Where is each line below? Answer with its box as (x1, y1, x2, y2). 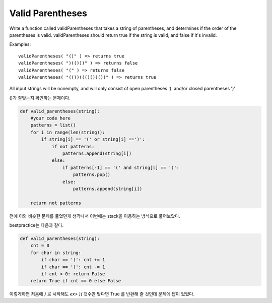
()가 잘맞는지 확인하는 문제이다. (9, 95, 71, 101)
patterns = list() (30, 123, 76, 128)
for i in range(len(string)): (30, 129, 105, 135)
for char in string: (30, 250, 82, 256)
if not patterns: (51, 144, 95, 149)
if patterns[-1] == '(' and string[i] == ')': (62, 164, 180, 170)
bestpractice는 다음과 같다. (9, 222, 64, 228)
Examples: (9, 41, 31, 47)
